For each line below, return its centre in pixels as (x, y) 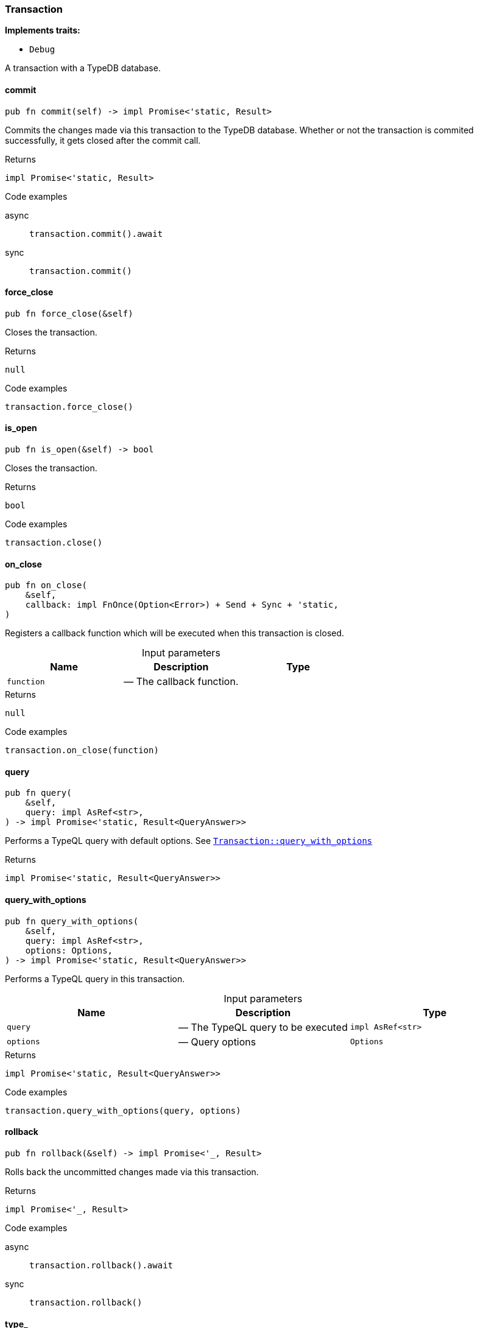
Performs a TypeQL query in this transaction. (95, 978)
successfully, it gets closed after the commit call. (103, 140)
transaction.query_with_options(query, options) (123, 1110)
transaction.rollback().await (101, 1265)
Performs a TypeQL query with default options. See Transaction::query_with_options (189, 841)
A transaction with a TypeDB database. (83, 68)
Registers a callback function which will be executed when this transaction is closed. (175, 633)
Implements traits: (43, 30)
